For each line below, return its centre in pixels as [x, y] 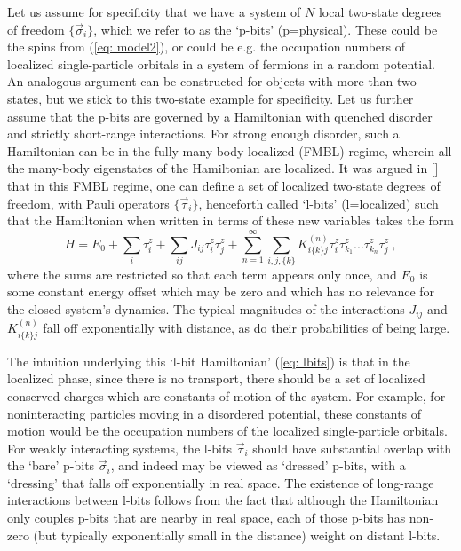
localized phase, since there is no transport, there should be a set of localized [216, 378]
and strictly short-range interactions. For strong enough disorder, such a [203, 134]
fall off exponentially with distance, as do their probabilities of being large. [246, 328]
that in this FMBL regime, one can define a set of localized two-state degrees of [224, 185]
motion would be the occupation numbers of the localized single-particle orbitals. [227, 431]
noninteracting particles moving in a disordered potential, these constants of [215, 413]
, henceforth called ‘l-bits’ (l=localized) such [318, 203]
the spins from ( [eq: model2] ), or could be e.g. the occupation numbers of [206, 47]
